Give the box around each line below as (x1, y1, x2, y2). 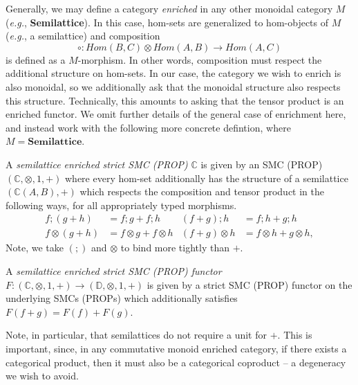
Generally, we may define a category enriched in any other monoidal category (6, 1, 333, 15)
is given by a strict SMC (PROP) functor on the (147, 277, 352, 292)
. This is (277, 328, 312, 342)
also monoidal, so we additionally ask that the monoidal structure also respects (6, 79, 341, 93)
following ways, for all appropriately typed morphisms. (6, 197, 237, 212)
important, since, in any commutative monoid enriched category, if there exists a (6, 341, 347, 355)
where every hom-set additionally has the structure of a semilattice (64, 170, 348, 185)
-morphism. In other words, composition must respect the (77, 52, 322, 66)
